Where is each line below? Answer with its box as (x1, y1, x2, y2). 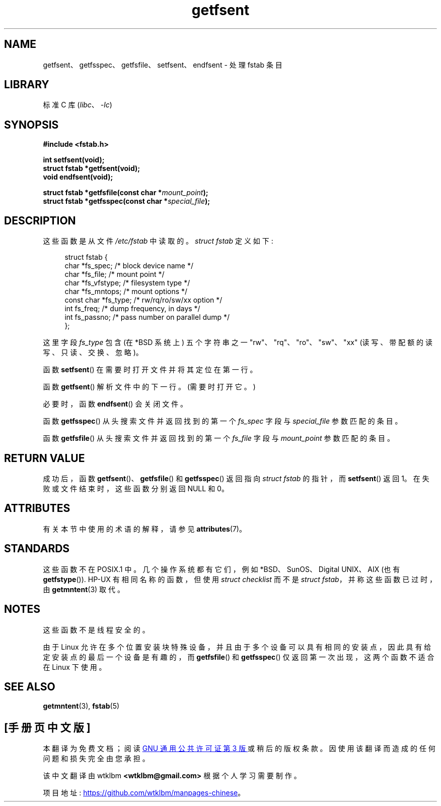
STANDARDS (4, 542, 70, 555)
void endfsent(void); (43, 172, 113, 182)
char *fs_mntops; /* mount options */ (64, 287, 188, 296)
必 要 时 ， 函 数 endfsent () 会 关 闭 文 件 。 (43, 399, 188, 409)
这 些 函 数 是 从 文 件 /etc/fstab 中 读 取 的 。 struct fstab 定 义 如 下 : (43, 237, 273, 246)
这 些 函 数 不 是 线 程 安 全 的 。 (43, 625, 150, 634)
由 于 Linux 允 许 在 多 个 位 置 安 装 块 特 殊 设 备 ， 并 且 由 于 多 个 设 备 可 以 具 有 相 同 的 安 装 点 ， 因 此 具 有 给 (43, 642, 431, 651)
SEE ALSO (4, 680, 55, 693)
